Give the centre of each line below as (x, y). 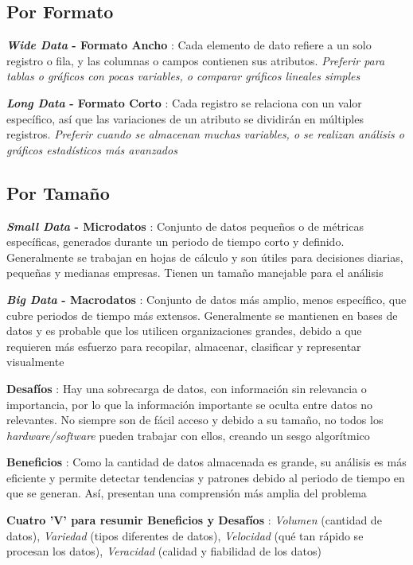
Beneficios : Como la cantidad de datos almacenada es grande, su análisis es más (206, 462)
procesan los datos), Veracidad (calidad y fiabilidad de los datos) (164, 551)
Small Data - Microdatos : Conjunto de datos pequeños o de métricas (185, 226)
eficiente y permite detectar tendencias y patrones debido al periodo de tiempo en (206, 477)
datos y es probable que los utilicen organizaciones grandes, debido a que (184, 331)
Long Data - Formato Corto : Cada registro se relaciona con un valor (184, 102)
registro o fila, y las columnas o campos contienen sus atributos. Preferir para (196, 60)
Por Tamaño (58, 192)
